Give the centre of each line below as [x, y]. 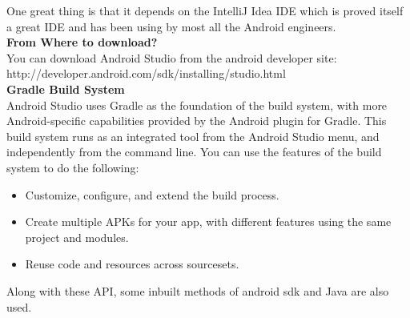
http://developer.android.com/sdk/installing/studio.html [146, 73]
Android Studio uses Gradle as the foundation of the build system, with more [197, 105]
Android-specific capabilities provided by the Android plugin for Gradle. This [197, 121]
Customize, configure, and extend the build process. [152, 194]
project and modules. [77, 237]
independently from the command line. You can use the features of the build [194, 152]
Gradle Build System [66, 89]
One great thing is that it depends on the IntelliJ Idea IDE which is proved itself [205, 10]
